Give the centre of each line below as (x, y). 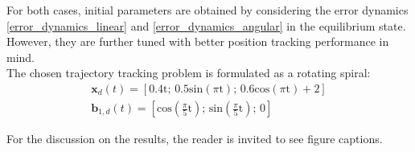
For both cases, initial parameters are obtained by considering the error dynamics (207, 10)
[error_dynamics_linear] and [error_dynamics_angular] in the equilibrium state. (206, 25)
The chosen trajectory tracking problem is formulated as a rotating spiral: (189, 73)
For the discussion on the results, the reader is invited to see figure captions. (195, 139)
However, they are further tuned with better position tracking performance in (198, 41)
